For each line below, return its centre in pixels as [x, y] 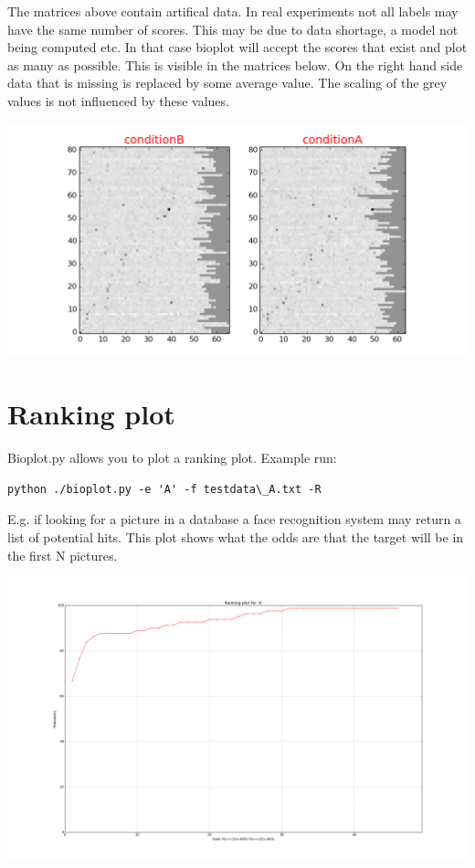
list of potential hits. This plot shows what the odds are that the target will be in [236, 537]
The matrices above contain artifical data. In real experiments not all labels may [233, 11]
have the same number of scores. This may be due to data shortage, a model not [233, 29]
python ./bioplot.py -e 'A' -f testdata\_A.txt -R [164, 489]
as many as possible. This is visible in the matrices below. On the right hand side [235, 64]
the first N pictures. [63, 555]
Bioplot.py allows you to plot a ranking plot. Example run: [172, 458]
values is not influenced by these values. [118, 100]
